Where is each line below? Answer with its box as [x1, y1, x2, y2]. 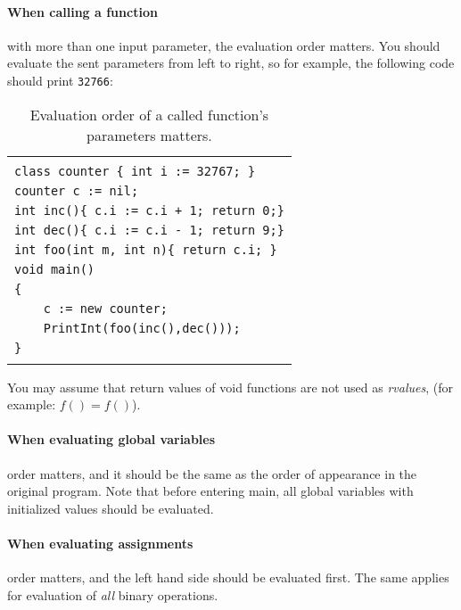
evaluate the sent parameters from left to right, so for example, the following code [7, 54, 455, 72]
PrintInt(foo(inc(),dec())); [43, 320, 241, 335]
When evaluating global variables [7, 430, 216, 449]
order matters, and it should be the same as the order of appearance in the [7, 464, 417, 482]
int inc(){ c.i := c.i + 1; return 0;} [14, 202, 284, 218]
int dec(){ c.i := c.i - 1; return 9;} [14, 222, 284, 237]
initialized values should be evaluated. [7, 499, 214, 517]
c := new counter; [43, 301, 168, 316]
